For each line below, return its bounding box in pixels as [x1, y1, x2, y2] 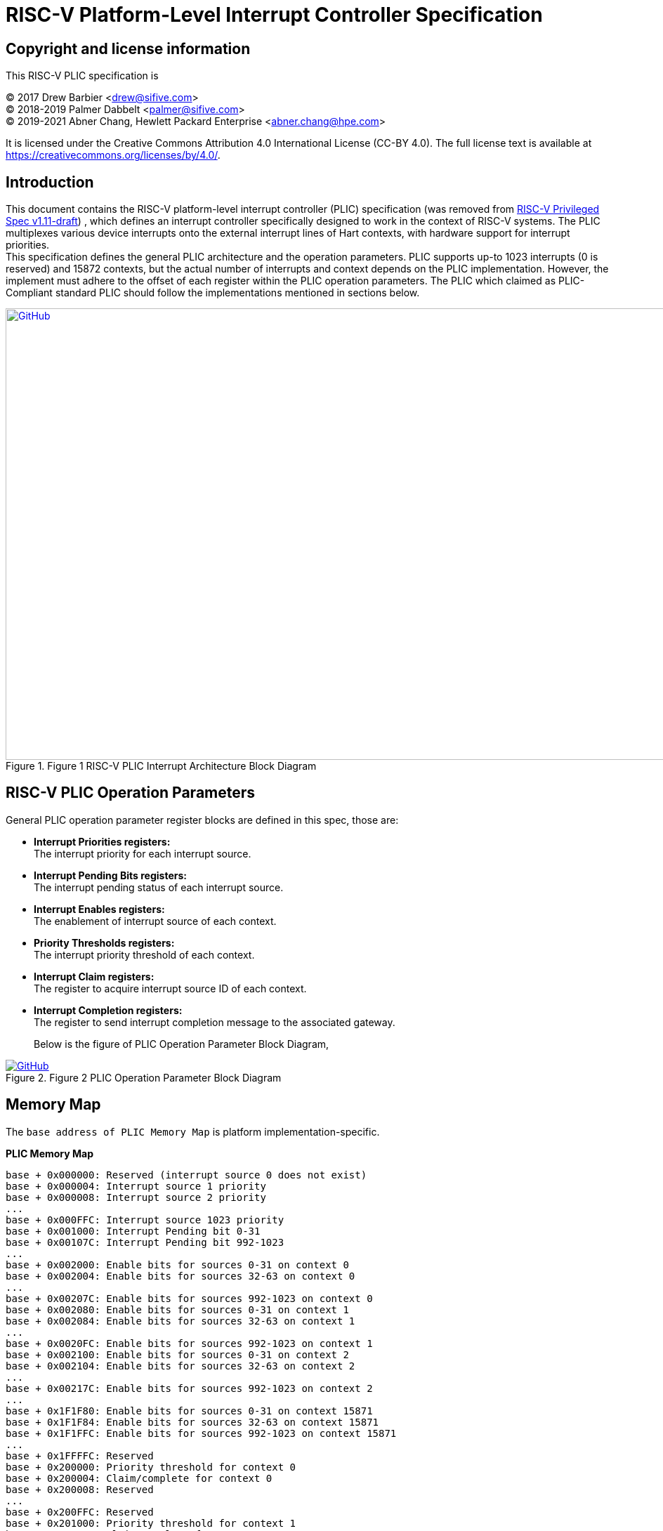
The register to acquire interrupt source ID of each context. [34, 982, 307, 994]
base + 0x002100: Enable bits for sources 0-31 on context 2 [6, 1348, 349, 1360]
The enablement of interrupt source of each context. [34, 914, 277, 927]
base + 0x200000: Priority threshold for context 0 [6, 1461, 296, 1473]
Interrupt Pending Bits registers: [34, 869, 187, 881]
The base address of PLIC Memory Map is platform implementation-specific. [6, 1125, 380, 1138]
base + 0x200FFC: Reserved [6, 1506, 154, 1518]
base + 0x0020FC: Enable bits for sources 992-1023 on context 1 [6, 1337, 373, 1349]
